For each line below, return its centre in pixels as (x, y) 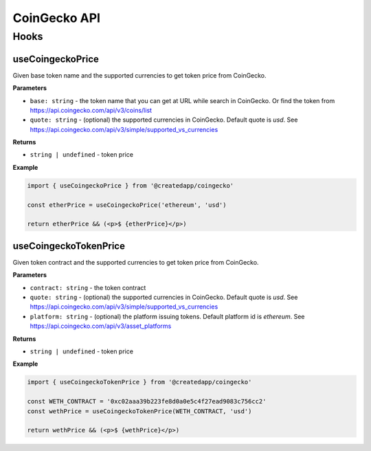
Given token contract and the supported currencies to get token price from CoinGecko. (136, 262)
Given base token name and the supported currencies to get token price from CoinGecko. (140, 75)
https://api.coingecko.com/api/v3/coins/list (91, 110)
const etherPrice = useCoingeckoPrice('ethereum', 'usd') (127, 205)
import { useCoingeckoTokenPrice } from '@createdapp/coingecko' (139, 382)
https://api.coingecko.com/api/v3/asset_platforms (101, 326)
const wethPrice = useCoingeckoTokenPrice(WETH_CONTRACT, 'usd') (139, 411)
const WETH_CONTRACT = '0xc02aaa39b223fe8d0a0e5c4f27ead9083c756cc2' (147, 401)
